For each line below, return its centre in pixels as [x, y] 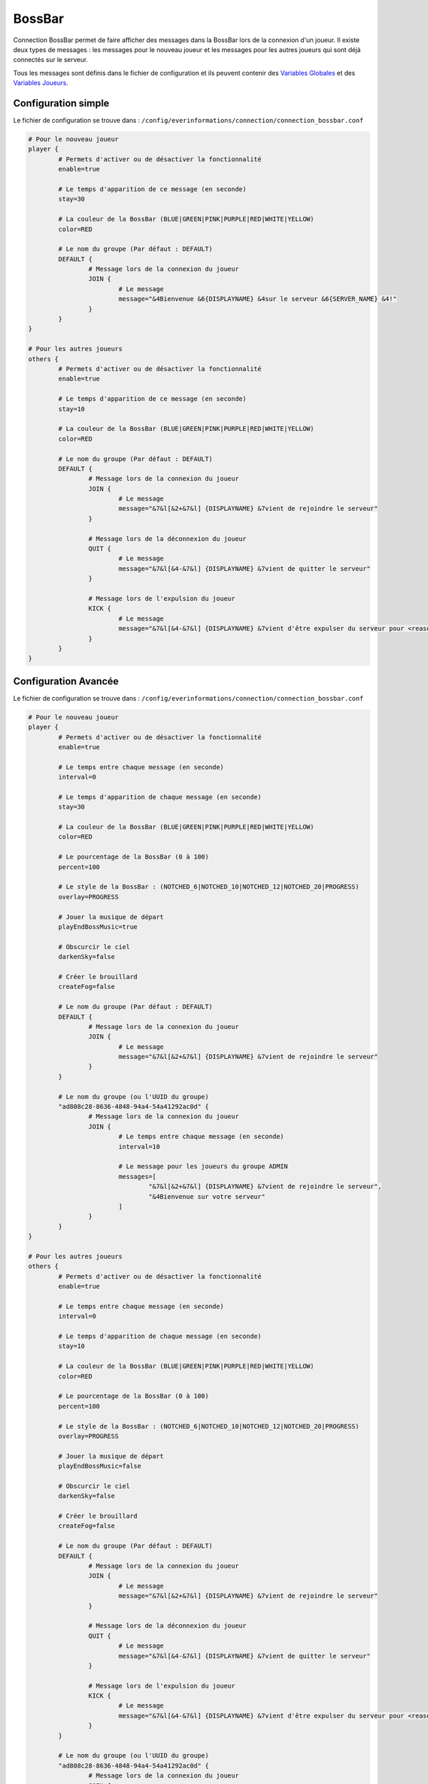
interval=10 [139, 1146]
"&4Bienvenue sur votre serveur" [207, 1196]
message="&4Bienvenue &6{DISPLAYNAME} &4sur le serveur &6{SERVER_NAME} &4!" [258, 299]
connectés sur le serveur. [51, 60]
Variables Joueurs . [41, 83]
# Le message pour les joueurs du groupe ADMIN [203, 1166]
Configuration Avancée [66, 681]
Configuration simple [61, 103]
